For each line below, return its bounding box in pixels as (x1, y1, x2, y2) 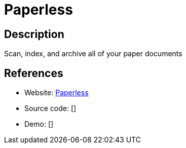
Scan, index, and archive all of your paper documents (4, 49, 182, 58)
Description (4, 27, 64, 41)
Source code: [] (24, 104, 77, 113)
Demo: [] (24, 120, 54, 129)
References (4, 66, 63, 80)
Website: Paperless (24, 88, 89, 97)
